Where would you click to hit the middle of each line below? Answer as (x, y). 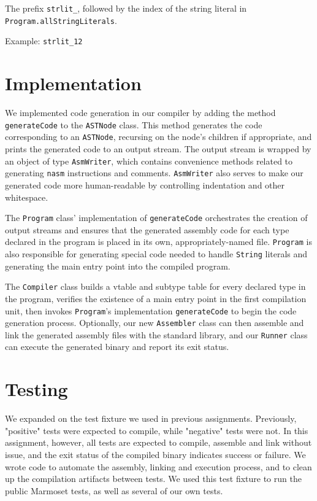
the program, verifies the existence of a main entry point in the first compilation (156, 298)
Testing (36, 389)
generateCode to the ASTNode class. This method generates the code (134, 124)
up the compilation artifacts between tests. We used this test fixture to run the (153, 479)
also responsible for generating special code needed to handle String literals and (156, 254)
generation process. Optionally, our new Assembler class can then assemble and (155, 323)
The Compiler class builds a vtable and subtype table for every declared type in (155, 286)
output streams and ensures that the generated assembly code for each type (147, 229)
